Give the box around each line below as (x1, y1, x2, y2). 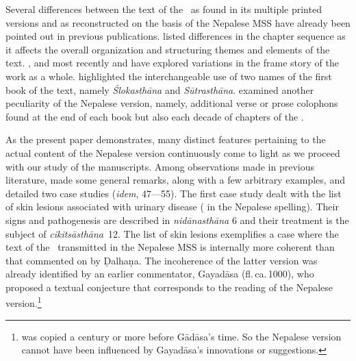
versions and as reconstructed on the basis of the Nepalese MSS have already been (5, 15, 351, 29)
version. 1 (5, 294, 42, 310)
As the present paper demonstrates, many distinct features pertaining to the (5, 132, 326, 147)
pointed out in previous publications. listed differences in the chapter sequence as (5, 29, 346, 43)
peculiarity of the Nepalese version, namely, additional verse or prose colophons (5, 96, 338, 110)
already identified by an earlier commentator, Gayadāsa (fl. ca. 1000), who (5, 266, 314, 281)
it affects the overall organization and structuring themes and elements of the (5, 42, 330, 56)
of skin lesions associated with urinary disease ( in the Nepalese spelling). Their (5, 199, 339, 214)
